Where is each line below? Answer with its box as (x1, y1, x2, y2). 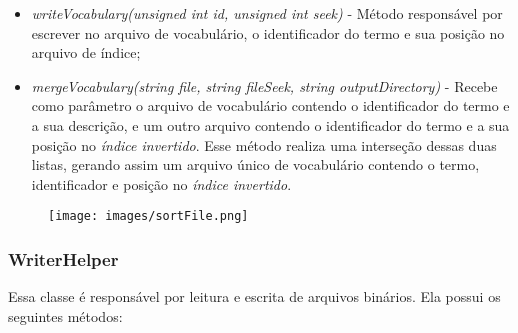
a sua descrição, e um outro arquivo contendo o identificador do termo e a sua (31, 114, 510, 135)
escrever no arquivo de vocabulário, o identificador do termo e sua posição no (31, 22, 505, 43)
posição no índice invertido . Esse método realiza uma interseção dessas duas (31, 134, 497, 155)
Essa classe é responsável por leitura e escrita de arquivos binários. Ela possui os (8, 286, 501, 307)
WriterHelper (8, 246, 119, 271)
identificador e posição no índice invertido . (31, 173, 292, 194)
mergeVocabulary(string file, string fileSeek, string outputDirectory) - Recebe (31, 75, 498, 96)
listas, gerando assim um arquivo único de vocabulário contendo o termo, (31, 154, 480, 175)
